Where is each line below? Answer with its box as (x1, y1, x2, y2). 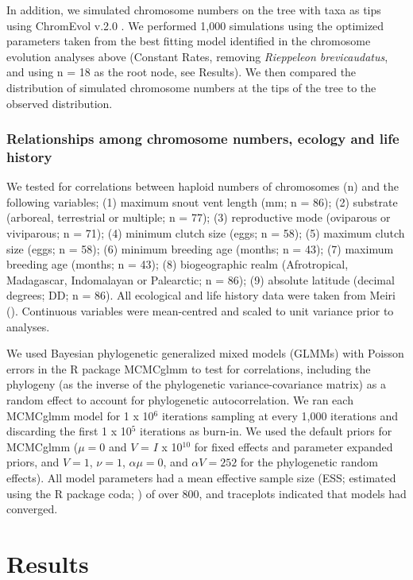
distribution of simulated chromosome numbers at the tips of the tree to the (6, 79, 376, 95)
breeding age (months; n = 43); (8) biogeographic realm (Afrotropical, (6, 256, 349, 273)
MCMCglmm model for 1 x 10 (6, 407, 154, 423)
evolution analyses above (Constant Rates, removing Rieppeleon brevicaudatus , (6, 48, 388, 64)
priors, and (6, 454, 60, 470)
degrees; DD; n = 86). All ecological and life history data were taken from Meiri (6, 287, 396, 304)
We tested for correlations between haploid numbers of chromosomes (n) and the (6, 178, 399, 195)
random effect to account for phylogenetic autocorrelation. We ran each (6, 392, 353, 408)
